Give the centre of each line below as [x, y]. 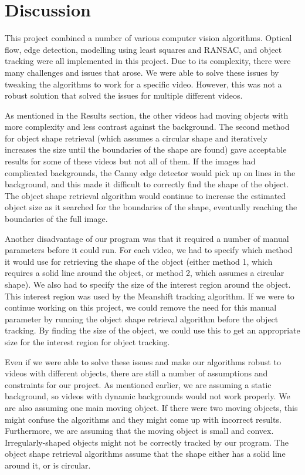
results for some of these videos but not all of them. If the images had [130, 161]
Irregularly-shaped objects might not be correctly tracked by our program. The [147, 442]
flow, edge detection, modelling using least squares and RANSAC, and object [143, 49]
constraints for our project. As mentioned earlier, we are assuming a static [138, 384]
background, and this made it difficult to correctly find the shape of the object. [147, 184]
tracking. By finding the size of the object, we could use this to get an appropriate [152, 330]
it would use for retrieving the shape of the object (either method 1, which [139, 261]
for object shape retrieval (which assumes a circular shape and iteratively [136, 138]
